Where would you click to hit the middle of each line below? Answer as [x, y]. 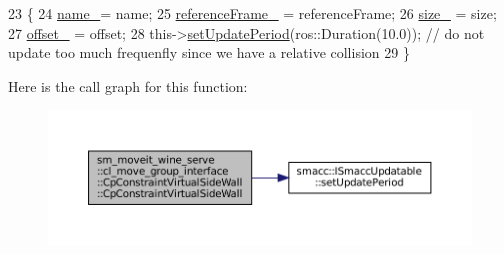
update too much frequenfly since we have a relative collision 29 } [209, 52]
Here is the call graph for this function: [128, 85]
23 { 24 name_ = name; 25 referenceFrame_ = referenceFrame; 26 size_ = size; [252, 13]
